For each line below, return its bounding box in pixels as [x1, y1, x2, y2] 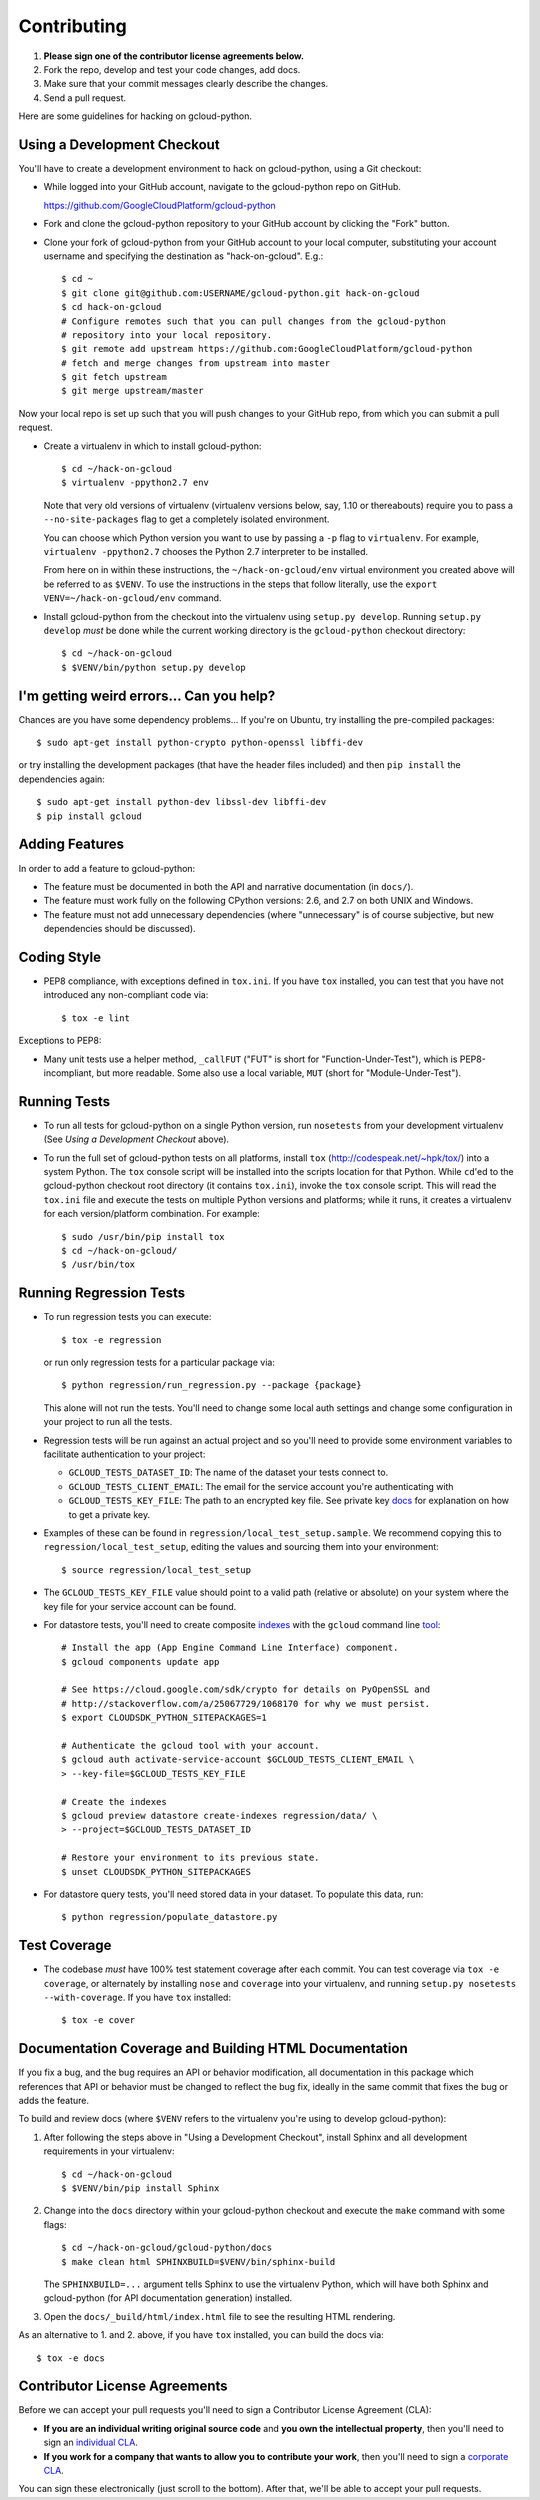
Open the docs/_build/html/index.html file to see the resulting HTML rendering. [43, 2310, 396, 2322]
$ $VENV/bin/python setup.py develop [61, 661, 247, 673]
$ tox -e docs [36, 2352, 105, 2364]
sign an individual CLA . [43, 2436, 139, 2449]
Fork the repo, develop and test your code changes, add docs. [43, 63, 301, 75]
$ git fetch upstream [61, 371, 167, 383]
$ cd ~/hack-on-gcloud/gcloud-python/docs [61, 2242, 273, 2254]
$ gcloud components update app [61, 1656, 220, 1667]
